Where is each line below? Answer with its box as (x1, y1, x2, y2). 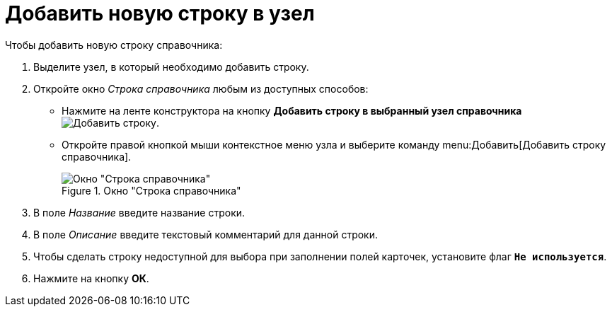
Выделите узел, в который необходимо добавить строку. (33, 60, 309, 73)
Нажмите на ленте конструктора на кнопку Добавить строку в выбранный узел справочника (62, 104, 522, 117)
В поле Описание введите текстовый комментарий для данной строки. (33, 228, 378, 241)
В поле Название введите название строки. (33, 206, 246, 219)
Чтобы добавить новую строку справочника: (5, 38, 223, 51)
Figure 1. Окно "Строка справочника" (62, 184, 241, 197)
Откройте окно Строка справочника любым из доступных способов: (33, 82, 369, 95)
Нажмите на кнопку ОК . (33, 272, 149, 284)
